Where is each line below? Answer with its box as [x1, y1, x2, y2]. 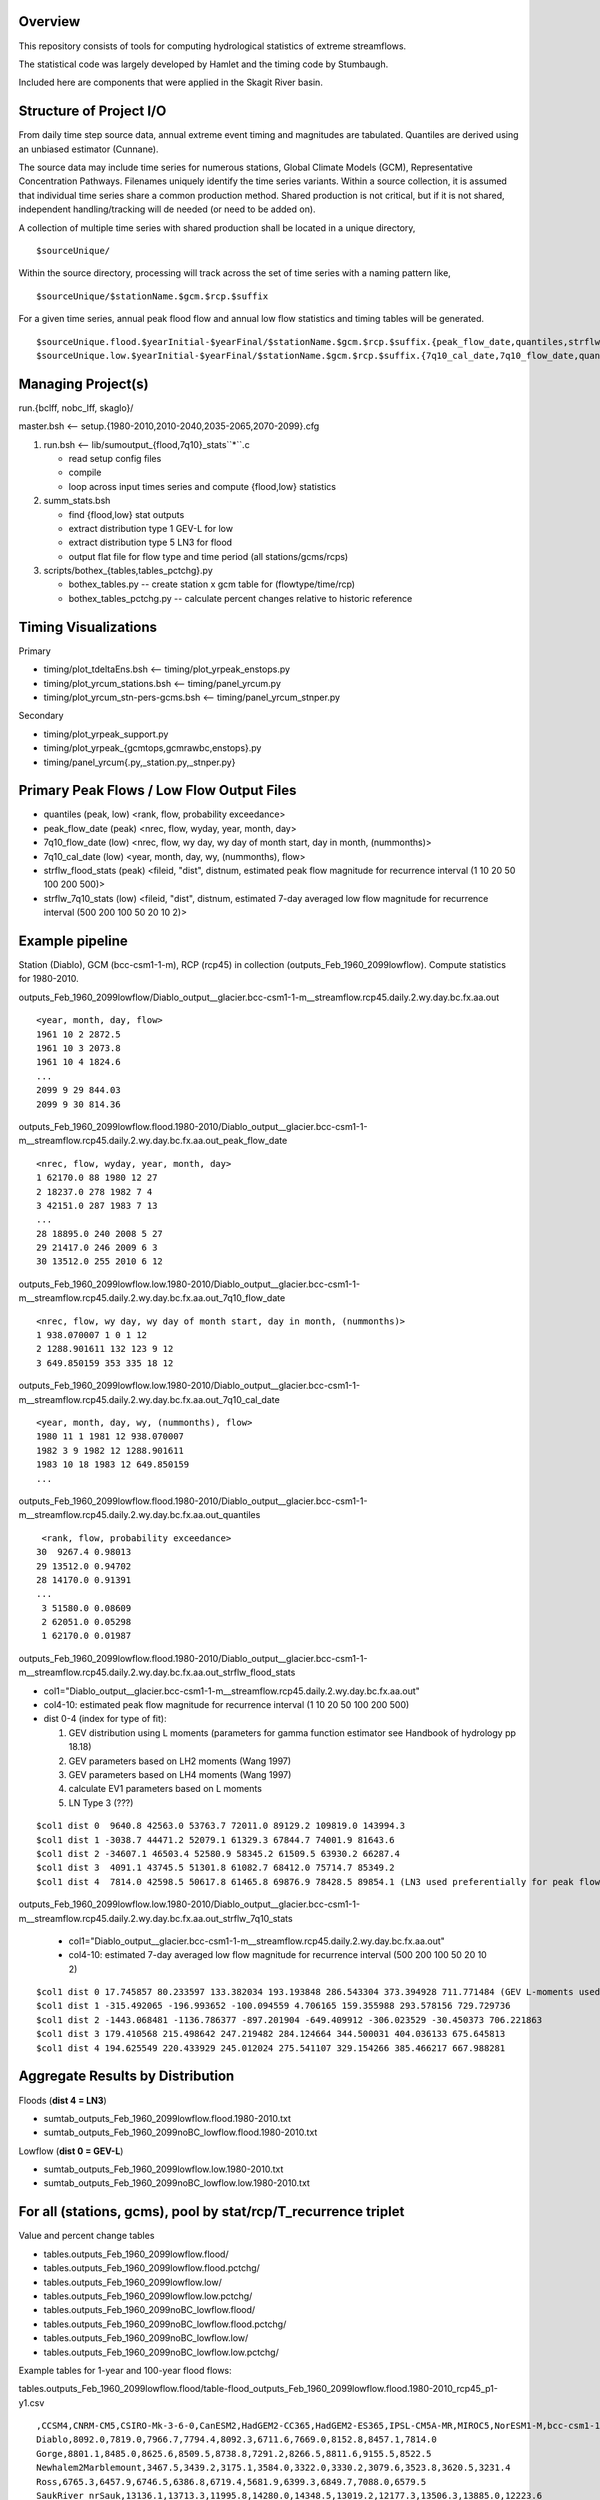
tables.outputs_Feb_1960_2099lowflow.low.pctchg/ [43, 2290, 253, 2302]
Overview [18, 13, 81, 30]
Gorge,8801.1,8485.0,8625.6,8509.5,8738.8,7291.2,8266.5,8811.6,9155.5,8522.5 [36, 2448, 432, 2459]
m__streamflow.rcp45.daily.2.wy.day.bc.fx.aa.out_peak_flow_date [18, 1135, 288, 1147]
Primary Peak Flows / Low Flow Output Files [18, 782, 297, 799]
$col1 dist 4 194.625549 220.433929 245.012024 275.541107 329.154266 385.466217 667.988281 [36, 2042, 506, 2054]
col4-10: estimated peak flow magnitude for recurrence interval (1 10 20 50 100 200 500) [43, 1699, 410, 1711]
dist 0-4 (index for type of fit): [43, 1713, 167, 1725]
